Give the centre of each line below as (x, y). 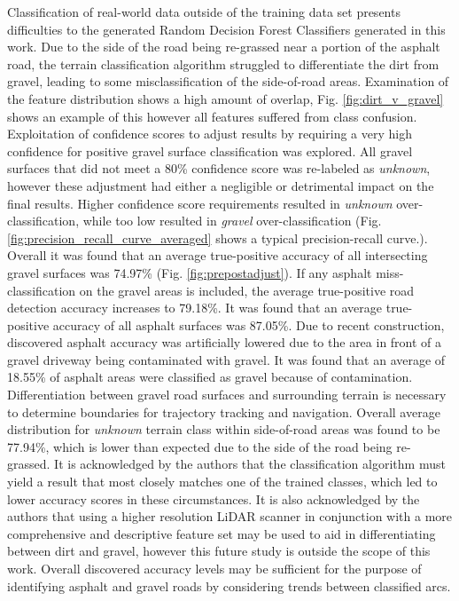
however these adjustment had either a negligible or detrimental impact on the (221, 185)
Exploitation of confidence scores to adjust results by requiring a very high (210, 134)
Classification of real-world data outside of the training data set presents (204, 12)
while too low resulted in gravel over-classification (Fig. (232, 221)
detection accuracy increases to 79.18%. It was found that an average (195, 308)
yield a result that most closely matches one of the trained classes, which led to (222, 482)
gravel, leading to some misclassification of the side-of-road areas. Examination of (228, 81)
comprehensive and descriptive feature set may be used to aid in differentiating (222, 533)
